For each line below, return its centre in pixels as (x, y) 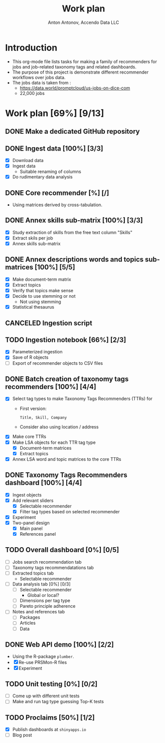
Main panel (31, 528)
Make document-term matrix (41, 279)
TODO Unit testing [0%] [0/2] (51, 684)
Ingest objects (27, 495)
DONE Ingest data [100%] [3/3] (54, 148)
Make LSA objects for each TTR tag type (54, 442)
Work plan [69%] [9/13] (55, 113)
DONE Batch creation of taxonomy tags (67, 379)
